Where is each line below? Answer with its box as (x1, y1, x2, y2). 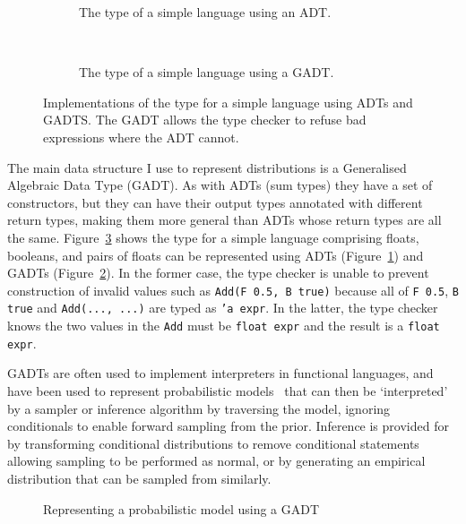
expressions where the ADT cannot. (43, 127, 239, 146)
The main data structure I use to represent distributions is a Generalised (7, 158, 407, 176)
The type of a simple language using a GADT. (79, 63, 334, 82)
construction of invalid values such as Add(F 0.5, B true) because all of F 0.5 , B (7, 280, 459, 299)
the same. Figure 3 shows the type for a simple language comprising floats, (7, 228, 419, 246)
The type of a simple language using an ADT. (79, 3, 332, 21)
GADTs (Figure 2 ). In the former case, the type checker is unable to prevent (7, 263, 429, 282)
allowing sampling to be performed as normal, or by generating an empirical (7, 451, 426, 470)
